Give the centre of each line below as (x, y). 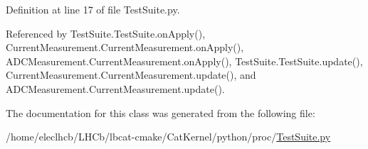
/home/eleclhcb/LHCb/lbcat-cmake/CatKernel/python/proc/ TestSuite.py (168, 137)
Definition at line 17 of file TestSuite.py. (93, 9)
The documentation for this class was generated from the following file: (161, 112)
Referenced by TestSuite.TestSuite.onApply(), (106, 33)
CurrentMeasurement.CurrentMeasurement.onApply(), (125, 47)
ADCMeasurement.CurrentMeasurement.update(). (115, 88)
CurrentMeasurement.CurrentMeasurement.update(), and (131, 75)
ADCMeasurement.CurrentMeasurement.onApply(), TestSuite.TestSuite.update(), (184, 61)
